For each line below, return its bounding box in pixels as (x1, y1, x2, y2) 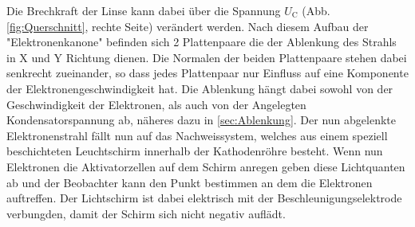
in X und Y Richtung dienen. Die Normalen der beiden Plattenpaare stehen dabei (6, 49, 407, 65)
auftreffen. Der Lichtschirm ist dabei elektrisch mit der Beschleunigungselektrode (6, 190, 402, 206)
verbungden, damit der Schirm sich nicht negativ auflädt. (6, 205, 286, 221)
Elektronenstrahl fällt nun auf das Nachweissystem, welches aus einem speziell (6, 127, 388, 143)
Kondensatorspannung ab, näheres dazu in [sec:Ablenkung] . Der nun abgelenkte (6, 112, 396, 128)
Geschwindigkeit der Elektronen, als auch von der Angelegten (6, 96, 306, 112)
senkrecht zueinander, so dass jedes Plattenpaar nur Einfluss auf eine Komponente (6, 65, 409, 81)
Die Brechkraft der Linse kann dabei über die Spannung (6, 2, 281, 18)
